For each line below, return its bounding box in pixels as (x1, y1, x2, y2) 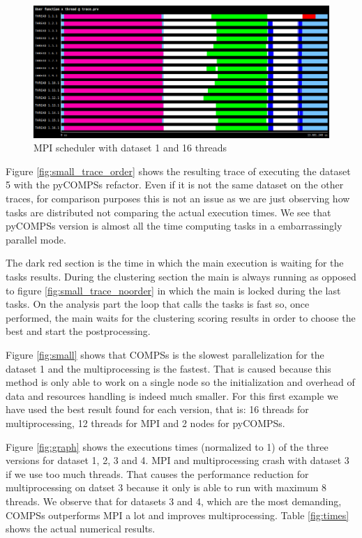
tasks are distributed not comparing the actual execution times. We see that (6, 204, 331, 219)
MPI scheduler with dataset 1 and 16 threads (33, 140, 227, 155)
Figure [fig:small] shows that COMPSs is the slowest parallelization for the (6, 347, 324, 361)
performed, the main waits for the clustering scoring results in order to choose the (6, 310, 356, 324)
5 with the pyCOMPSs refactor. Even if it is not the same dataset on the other (6, 177, 344, 192)
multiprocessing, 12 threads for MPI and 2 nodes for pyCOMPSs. (6, 415, 285, 430)
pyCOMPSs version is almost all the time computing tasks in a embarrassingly (6, 218, 342, 233)
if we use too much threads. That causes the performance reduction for (6, 466, 309, 481)
